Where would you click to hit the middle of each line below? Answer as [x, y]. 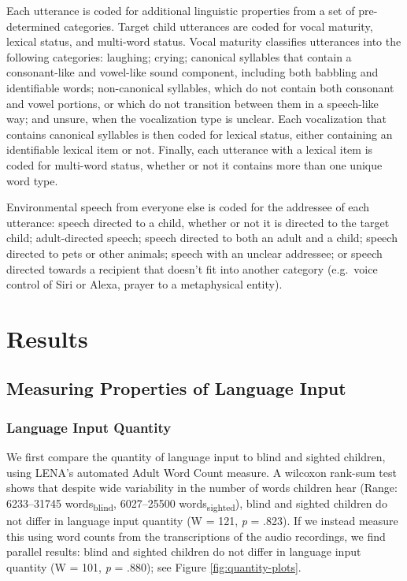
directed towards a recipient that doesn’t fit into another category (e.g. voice [192, 268]
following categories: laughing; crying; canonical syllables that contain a [179, 56]
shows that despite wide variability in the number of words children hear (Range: [202, 488]
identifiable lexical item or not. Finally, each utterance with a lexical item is [190, 149]
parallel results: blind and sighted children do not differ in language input [184, 551]
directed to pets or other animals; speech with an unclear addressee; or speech [194, 253]
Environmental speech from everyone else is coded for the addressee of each [188, 207]
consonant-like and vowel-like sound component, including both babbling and [192, 72]
